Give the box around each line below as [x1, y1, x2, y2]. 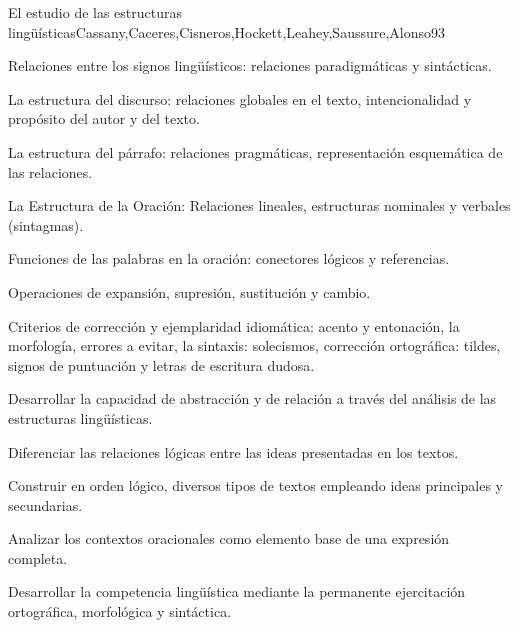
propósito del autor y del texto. [8, 108, 200, 129]
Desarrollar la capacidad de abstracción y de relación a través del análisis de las [8, 388, 497, 409]
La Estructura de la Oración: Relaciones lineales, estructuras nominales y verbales [8, 195, 511, 216]
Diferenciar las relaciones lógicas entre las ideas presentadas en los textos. [8, 441, 459, 462]
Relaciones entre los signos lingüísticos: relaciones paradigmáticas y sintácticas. [8, 55, 492, 76]
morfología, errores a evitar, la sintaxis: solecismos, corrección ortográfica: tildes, [8, 335, 501, 356]
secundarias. [8, 494, 83, 515]
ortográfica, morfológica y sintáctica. [8, 601, 232, 622]
